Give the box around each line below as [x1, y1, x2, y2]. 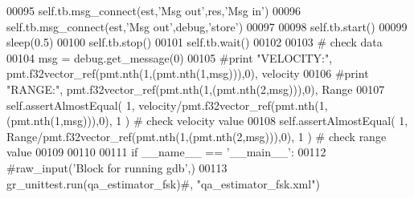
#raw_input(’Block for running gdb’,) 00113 [6, 159, 227, 176]
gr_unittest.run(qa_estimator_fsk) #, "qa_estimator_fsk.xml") [6, 175, 320, 192]
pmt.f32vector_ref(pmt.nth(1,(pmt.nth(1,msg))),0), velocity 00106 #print [6, 65, 369, 82]
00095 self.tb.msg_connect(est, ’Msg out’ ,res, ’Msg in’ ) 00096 [6, 2, 301, 18]
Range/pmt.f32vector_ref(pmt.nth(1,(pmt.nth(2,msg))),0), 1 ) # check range [6, 127, 387, 144]
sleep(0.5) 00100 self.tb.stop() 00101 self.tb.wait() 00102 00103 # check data [6, 34, 383, 51]
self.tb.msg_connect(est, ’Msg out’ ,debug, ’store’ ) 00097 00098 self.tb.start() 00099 [6, 18, 408, 34]
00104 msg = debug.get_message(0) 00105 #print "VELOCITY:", [6, 49, 333, 66]
